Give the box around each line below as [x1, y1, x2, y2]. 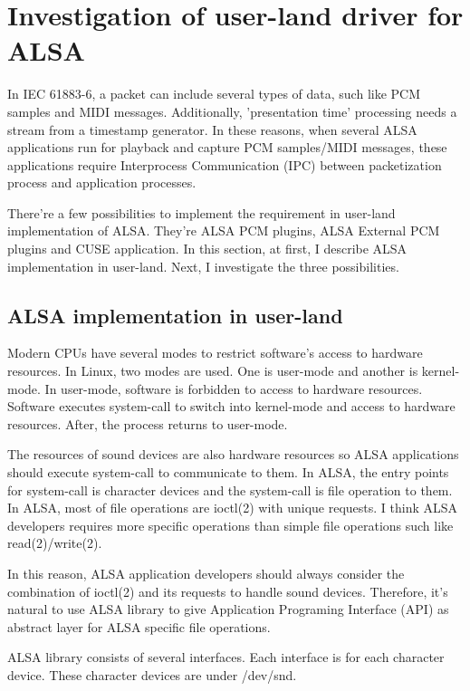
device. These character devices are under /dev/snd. [7, 665, 297, 684]
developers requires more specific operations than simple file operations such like [7, 515, 454, 534]
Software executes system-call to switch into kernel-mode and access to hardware [7, 397, 456, 416]
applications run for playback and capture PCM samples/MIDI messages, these [7, 138, 447, 157]
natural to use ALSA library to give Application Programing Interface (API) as [7, 600, 449, 619]
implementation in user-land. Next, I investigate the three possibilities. [7, 256, 399, 275]
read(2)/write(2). [7, 533, 102, 552]
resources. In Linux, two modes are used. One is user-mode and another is [7, 361, 418, 380]
